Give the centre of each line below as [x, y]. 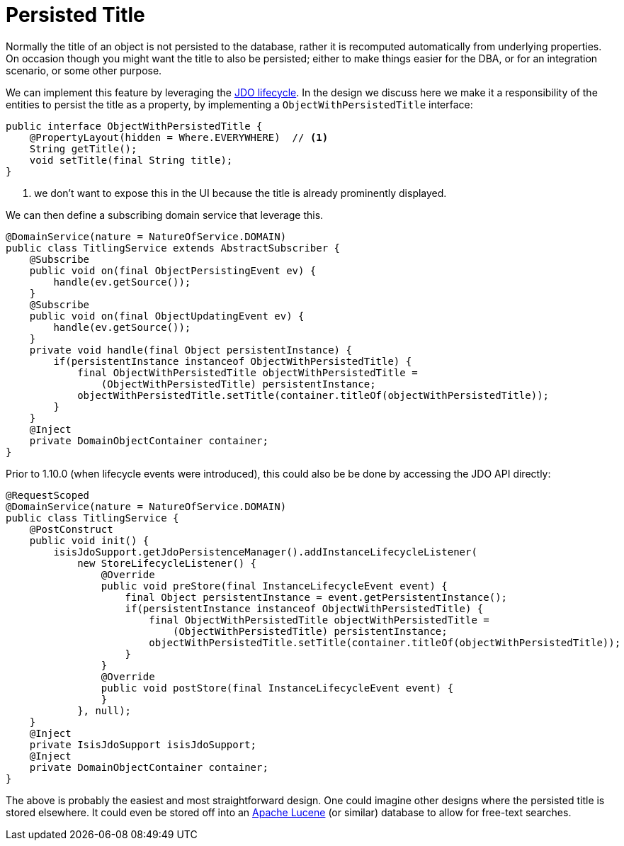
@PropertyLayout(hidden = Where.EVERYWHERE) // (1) [179, 137]
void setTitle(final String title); [131, 160]
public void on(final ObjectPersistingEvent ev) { [173, 270]
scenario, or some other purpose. [84, 70]
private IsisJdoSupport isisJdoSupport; [143, 744]
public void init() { [89, 540]
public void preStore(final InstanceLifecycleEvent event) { [274, 586]
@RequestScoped [48, 495]
